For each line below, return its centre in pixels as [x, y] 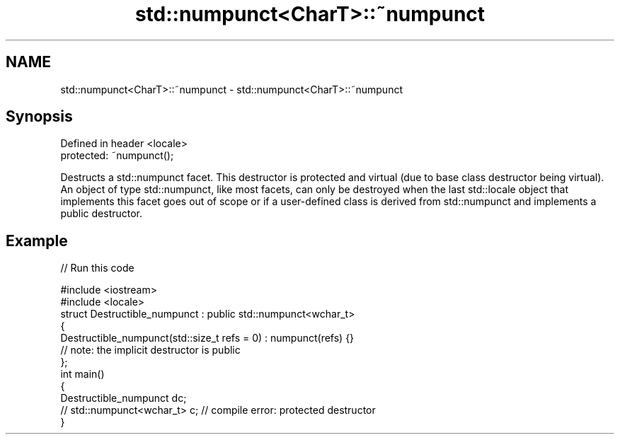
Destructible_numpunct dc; [124, 398]
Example [37, 241]
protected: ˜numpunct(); [117, 156]
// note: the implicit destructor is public [150, 350]
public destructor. [102, 214]
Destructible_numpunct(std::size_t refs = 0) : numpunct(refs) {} [207, 338]
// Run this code [97, 268]
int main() [82, 374]
